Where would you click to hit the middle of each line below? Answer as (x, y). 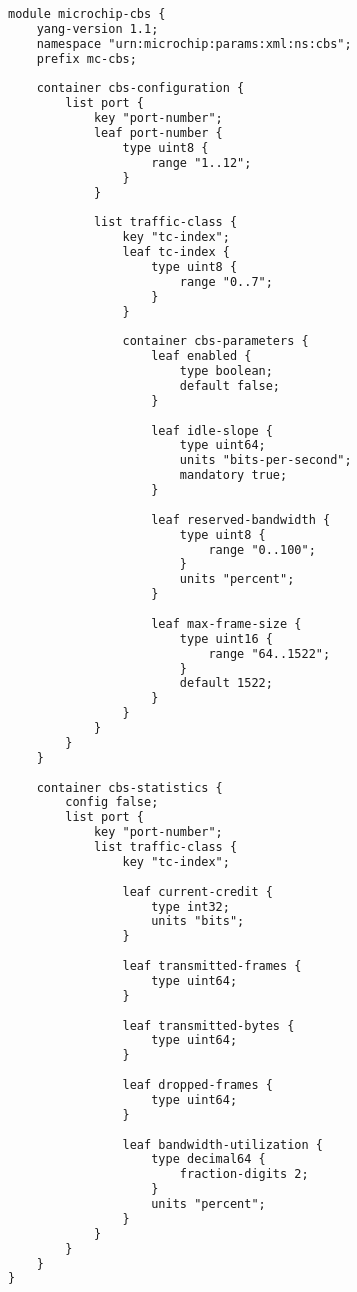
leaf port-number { (158, 133)
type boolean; (226, 371)
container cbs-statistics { (129, 787)
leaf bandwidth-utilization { (222, 1144)
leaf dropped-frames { (197, 1085)
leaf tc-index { (176, 252)
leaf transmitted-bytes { (208, 1025)
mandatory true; (233, 475)
